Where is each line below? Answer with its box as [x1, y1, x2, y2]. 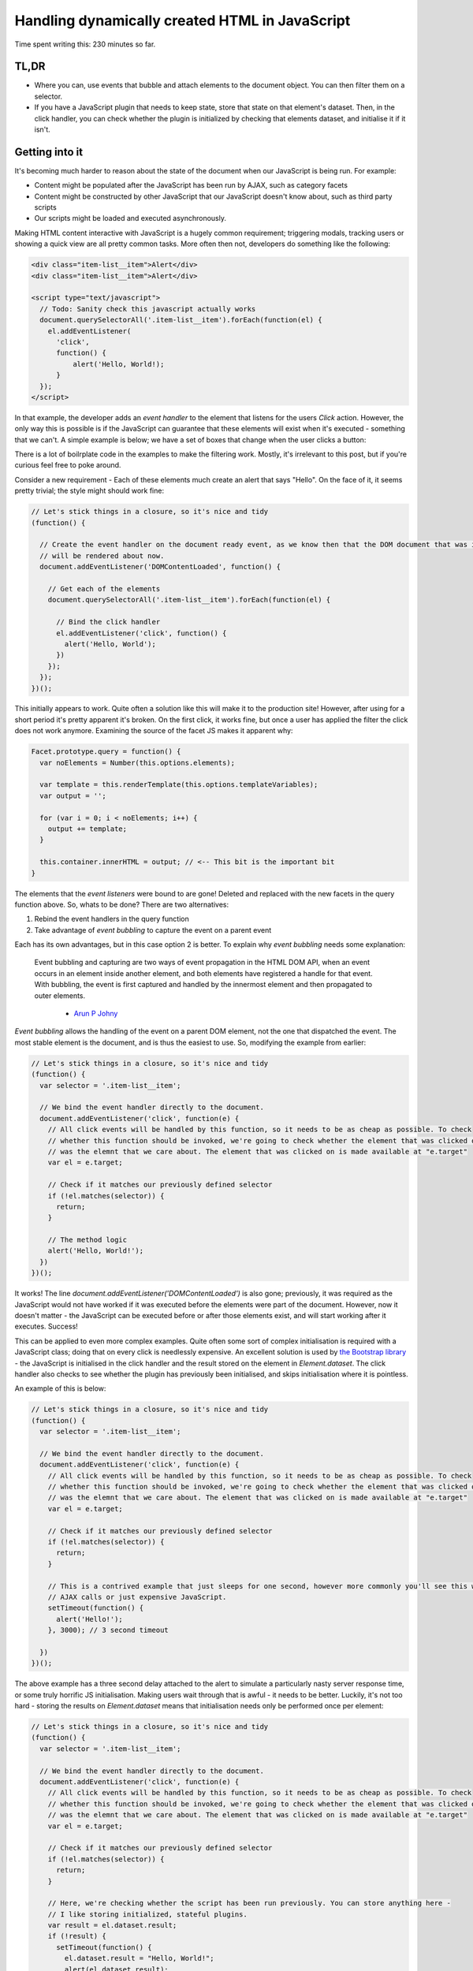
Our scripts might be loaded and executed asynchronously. [34, 214, 227, 223]
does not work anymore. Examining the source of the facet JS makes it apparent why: [14, 726, 293, 736]
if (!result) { [47, 1932, 106, 1941]
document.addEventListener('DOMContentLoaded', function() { [39, 562, 281, 572]
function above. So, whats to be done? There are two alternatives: [14, 900, 229, 909]
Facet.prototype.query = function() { [31, 747, 181, 756]
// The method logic [47, 1235, 128, 1245]
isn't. [34, 125, 50, 134]
